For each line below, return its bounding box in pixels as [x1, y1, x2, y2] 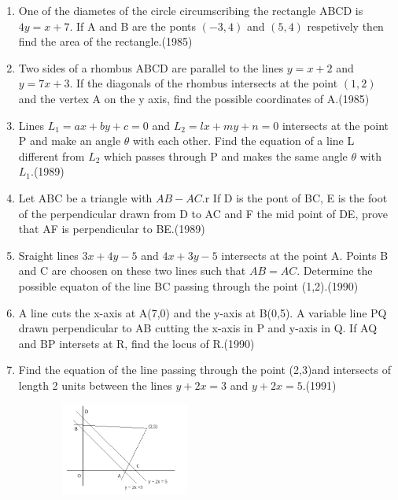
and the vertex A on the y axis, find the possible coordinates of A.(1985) [18, 90, 370, 106]
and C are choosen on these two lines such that [18, 262, 246, 279]
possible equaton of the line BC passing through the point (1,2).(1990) [18, 277, 359, 294]
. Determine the [297, 262, 373, 279]
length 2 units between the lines [18, 376, 172, 393]
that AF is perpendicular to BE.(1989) [18, 220, 205, 237]
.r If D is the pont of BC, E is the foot [201, 189, 388, 206]
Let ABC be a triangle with [18, 189, 153, 206]
